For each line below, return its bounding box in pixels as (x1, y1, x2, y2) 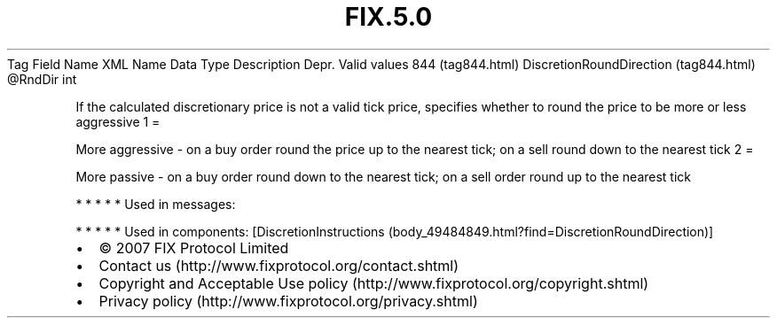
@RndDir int (7, 71, 77, 87)
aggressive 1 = (75, 113, 161, 129)
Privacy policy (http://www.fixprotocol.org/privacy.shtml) (98, 291, 478, 310)
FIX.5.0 (344, 2, 433, 32)
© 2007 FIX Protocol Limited (98, 238, 289, 257)
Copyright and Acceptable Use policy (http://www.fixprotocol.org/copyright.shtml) (98, 274, 649, 292)
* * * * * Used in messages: (75, 196, 236, 212)
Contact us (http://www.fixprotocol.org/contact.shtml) (98, 256, 459, 275)
